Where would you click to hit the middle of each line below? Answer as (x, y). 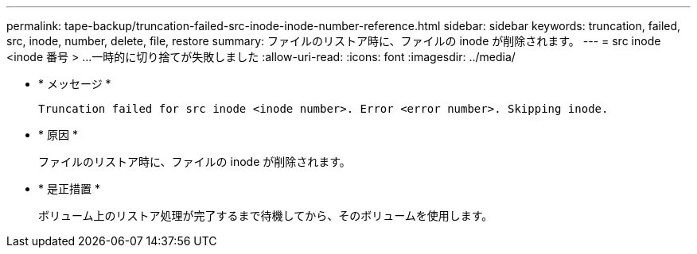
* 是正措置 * (69, 189)
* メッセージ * (75, 84)
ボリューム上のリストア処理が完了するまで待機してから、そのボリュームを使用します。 (266, 216)
